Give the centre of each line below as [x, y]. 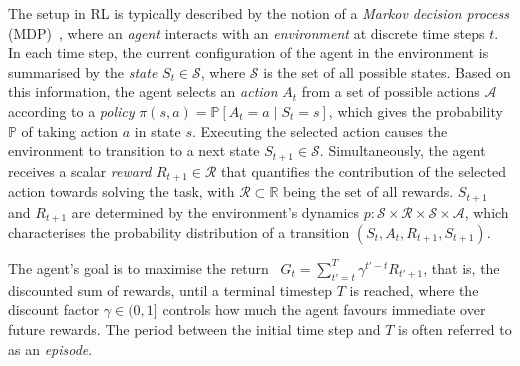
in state [157, 130]
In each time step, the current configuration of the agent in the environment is [248, 52]
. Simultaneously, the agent [402, 150]
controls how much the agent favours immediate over [324, 309]
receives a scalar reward [80, 170]
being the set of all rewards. [368, 191]
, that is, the [461, 267]
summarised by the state [83, 71]
